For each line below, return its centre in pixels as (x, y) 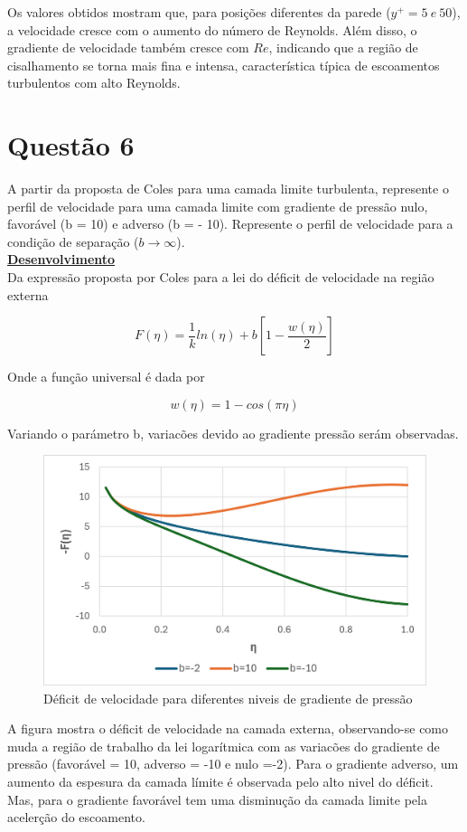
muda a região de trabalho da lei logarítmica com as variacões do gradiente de (224, 746)
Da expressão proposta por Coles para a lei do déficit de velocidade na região (221, 277)
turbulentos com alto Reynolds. (94, 83)
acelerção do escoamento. (76, 817)
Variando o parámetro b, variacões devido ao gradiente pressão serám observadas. (233, 433)
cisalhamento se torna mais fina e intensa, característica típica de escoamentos (224, 65)
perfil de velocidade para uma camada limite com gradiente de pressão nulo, (218, 206)
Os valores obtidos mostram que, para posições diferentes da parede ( (199, 12)
